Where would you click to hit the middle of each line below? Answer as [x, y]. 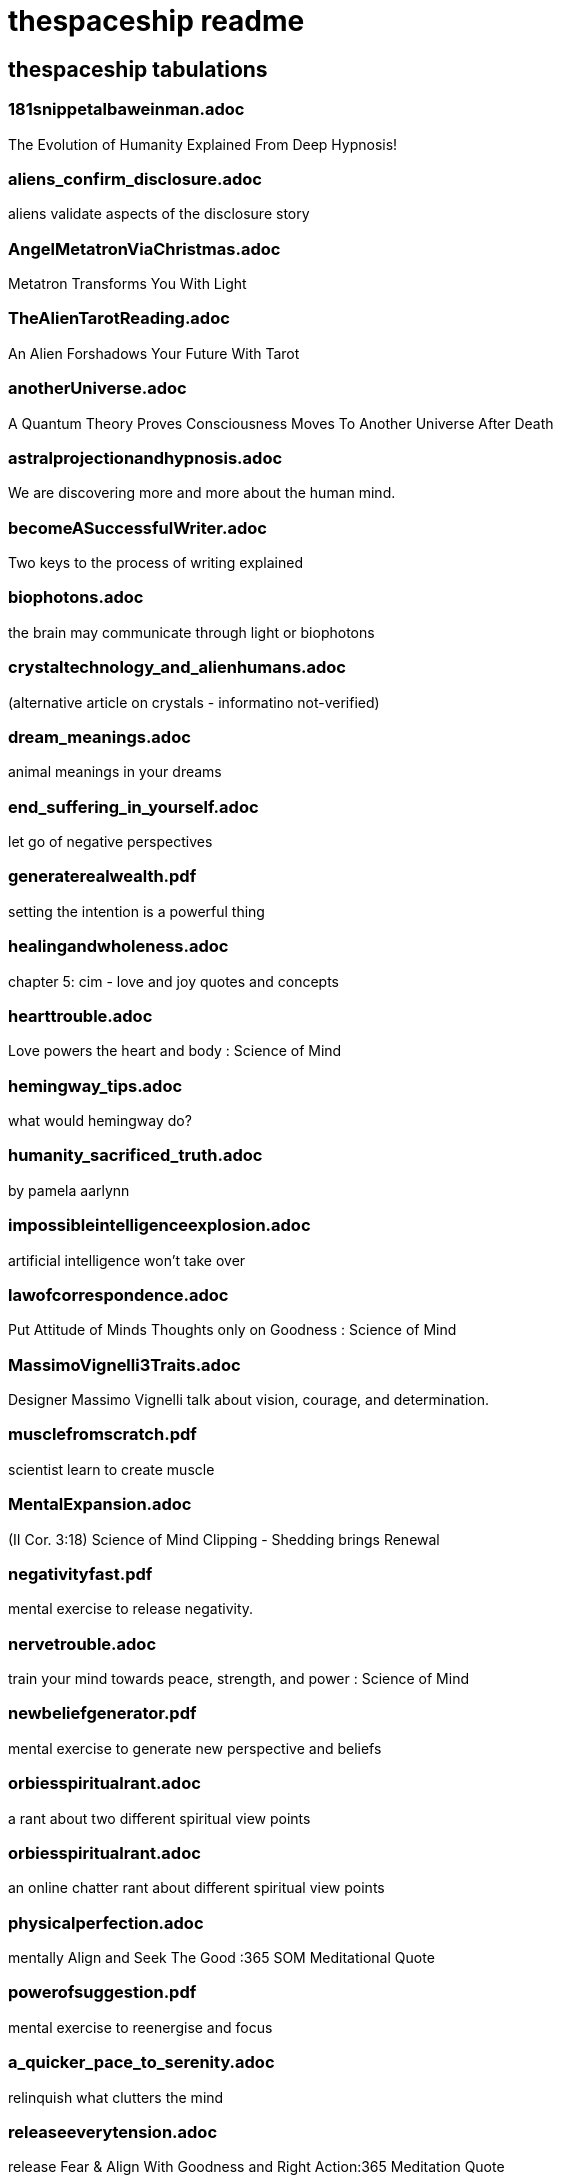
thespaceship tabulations [138, 69]
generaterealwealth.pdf [102, 876]
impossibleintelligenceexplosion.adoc [159, 1225]
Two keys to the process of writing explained [156, 563]
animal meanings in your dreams [115, 772]
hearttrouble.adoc [80, 1015]
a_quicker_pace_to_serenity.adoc [141, 2062]
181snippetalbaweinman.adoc [126, 109]
